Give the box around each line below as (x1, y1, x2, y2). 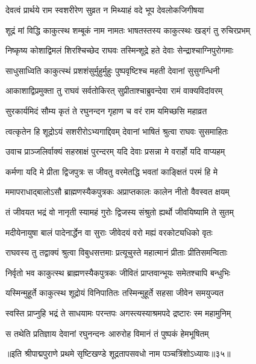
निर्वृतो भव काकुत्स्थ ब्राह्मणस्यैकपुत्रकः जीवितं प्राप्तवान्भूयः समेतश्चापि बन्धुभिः (5, 266, 231, 279)
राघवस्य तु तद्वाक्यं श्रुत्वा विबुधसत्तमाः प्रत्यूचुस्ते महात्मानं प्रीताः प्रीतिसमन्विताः (5, 246, 228, 259)
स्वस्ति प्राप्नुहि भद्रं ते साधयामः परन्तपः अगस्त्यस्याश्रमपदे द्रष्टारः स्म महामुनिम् (5, 306, 231, 319)
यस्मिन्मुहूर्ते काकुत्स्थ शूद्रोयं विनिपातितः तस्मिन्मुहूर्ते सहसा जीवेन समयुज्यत (5, 286, 224, 299)
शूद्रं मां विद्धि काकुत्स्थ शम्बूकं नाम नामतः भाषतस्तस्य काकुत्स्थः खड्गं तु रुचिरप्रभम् (5, 23, 251, 36)
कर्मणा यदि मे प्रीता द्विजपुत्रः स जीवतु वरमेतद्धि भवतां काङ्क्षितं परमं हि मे (5, 165, 218, 177)
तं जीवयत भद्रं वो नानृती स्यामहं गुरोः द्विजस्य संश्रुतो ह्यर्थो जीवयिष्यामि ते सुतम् (5, 205, 234, 218)
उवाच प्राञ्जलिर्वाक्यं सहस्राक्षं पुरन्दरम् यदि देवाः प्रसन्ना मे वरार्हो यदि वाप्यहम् (5, 145, 225, 158)
